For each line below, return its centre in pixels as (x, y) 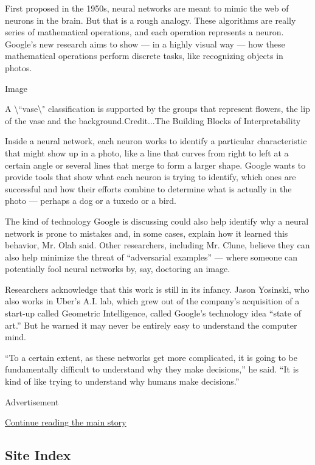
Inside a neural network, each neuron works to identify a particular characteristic (156, 141)
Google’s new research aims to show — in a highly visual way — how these (145, 44)
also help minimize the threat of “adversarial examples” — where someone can (151, 257)
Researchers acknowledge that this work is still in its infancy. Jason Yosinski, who (157, 289)
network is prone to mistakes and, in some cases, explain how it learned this (147, 233)
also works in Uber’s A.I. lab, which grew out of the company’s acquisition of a (152, 301)
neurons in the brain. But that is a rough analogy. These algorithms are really (151, 20)
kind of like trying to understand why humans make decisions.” (122, 381)
